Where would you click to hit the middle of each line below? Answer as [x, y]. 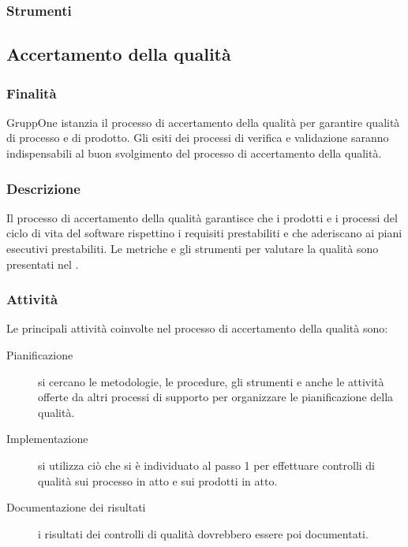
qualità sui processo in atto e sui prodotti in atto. [158, 480]
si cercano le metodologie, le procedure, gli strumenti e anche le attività [211, 381]
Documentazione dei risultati [76, 507]
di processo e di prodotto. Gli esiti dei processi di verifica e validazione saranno [198, 138]
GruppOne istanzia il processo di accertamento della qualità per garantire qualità [203, 122]
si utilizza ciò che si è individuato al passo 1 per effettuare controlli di [207, 465]
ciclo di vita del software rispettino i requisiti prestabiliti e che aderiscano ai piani [204, 233]
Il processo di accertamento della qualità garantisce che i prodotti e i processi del [202, 217]
